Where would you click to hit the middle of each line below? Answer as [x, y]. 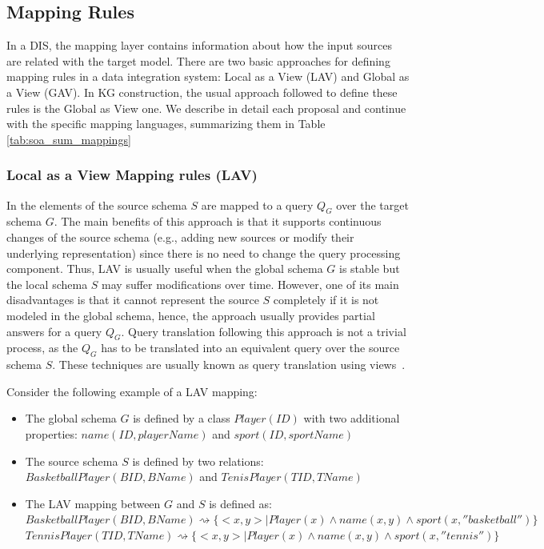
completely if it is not [326, 300]
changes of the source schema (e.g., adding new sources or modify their [180, 236]
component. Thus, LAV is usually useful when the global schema [165, 268]
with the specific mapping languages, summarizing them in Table [166, 124]
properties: [51, 433]
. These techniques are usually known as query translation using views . [229, 365]
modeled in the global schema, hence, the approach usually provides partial [191, 315]
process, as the [42, 348]
